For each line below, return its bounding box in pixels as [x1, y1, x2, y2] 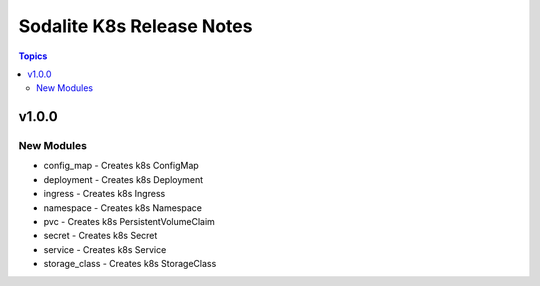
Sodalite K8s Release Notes [18, 15, 253, 37]
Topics [18, 50, 48, 62]
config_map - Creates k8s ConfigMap [43, 160, 199, 172]
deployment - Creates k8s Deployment [43, 173, 204, 185]
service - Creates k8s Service [43, 243, 167, 255]
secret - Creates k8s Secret [43, 230, 158, 242]
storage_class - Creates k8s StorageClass [43, 258, 217, 270]
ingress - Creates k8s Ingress [43, 188, 166, 200]
